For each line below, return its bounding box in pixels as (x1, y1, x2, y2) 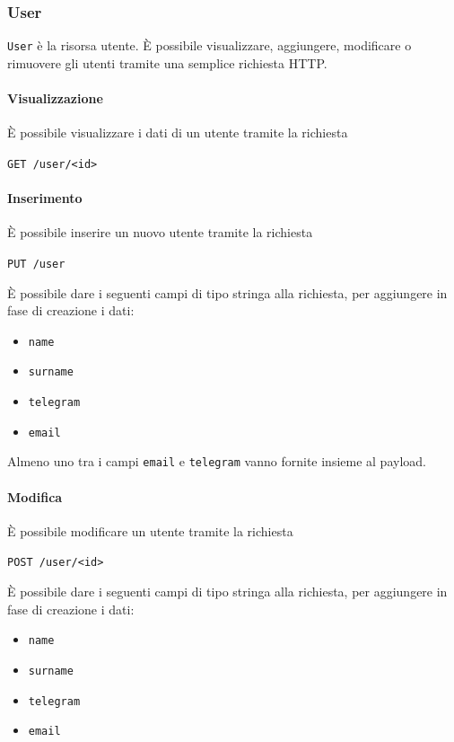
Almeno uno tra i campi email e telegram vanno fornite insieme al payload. (7, 452, 426, 471)
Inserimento (7, 189, 83, 208)
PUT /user (7, 257, 65, 270)
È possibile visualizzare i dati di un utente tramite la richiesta (7, 123, 348, 142)
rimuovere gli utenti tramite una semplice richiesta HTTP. (7, 53, 327, 72)
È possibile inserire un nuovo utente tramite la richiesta (7, 223, 313, 242)
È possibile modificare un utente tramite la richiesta (7, 521, 293, 540)
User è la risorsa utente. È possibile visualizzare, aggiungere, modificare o (7, 36, 412, 55)
